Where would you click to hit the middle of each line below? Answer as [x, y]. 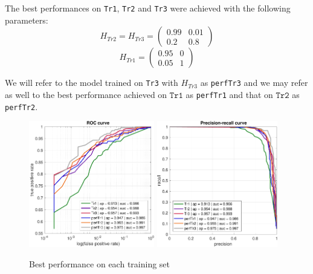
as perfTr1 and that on [229, 94]
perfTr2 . [21, 106]
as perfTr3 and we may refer [254, 83]
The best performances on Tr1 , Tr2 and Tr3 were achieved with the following [148, 8]
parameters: [27, 20]
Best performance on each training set [100, 263]
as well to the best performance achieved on [86, 94]
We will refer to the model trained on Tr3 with [92, 83]
